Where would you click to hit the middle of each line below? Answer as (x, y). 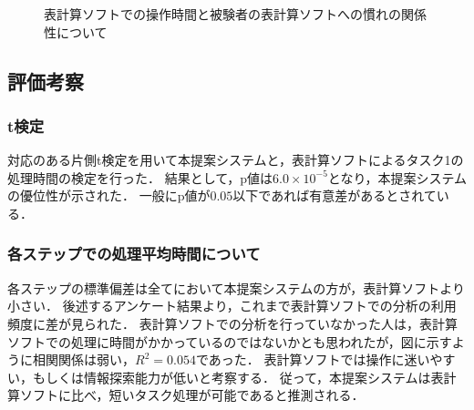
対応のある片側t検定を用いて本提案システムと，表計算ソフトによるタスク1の (236, 160)
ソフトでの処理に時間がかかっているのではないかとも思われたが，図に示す (230, 341)
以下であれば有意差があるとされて (335, 195)
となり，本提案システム (397, 177)
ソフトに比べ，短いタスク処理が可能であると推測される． (192, 395)
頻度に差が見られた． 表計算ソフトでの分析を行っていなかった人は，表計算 (232, 323)
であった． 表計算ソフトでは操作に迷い (313, 359)
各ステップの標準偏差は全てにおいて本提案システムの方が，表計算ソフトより (237, 287)
